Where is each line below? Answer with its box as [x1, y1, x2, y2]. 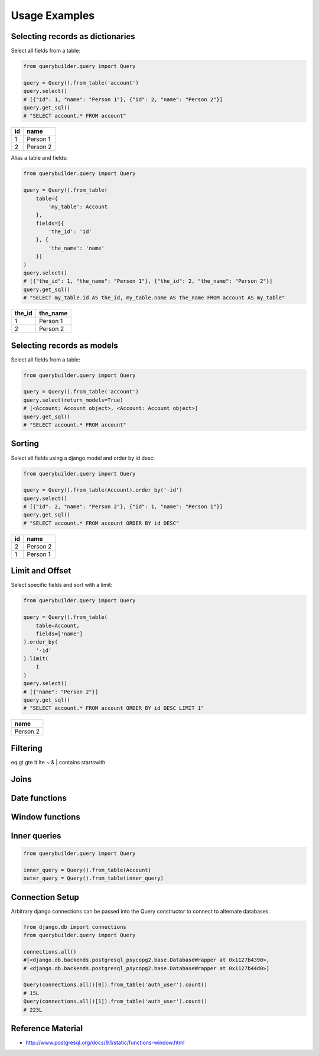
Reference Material [11, 1023, 83, 1034]
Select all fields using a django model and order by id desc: [11, 454, 155, 461]
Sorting [11, 438, 40, 449]
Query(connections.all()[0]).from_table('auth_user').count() [23, 981, 207, 988]
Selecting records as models [11, 340, 118, 350]
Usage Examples [11, 9, 95, 22]
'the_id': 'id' [48, 228, 93, 235]
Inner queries [11, 831, 61, 841]
